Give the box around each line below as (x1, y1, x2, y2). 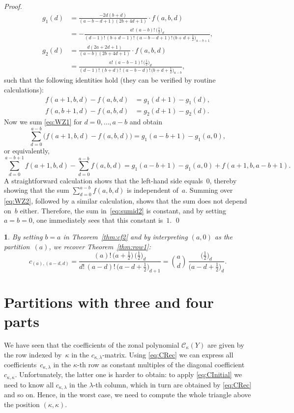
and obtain (129, 117, 162, 127)
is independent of (127, 185, 178, 195)
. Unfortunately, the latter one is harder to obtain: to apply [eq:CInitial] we (15, 369, 242, 380)
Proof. (4, 1, 22, 11)
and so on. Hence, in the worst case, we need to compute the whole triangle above (4, 389, 251, 400)
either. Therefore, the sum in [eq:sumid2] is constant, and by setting (20, 205, 226, 215)
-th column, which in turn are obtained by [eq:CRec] (93, 379, 252, 389)
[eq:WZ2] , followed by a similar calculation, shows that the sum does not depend (4, 196, 247, 206)
